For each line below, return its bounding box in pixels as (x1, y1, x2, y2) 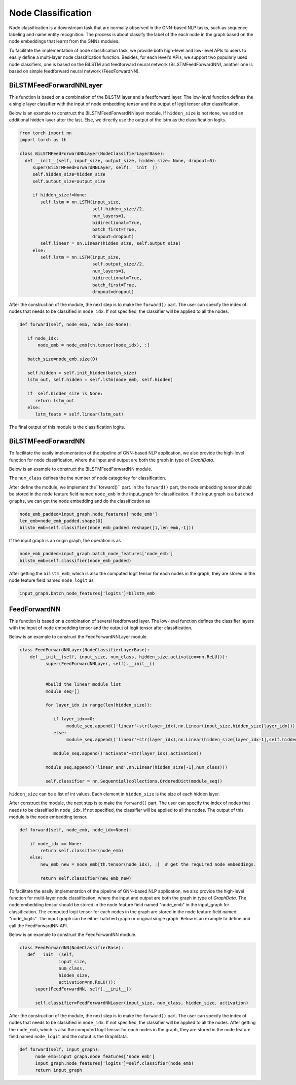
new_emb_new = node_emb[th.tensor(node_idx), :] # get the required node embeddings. (40, 861, 257, 867)
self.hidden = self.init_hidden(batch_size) (27, 370, 137, 376)
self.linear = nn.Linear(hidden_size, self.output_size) (40, 241, 181, 246)
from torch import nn (19, 130, 72, 136)
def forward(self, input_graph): (19, 1047, 101, 1052)
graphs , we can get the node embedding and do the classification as (9, 498, 150, 504)
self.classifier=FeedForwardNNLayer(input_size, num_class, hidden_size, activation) (35, 1000, 249, 1006)
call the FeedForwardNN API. (9, 923, 69, 929)
